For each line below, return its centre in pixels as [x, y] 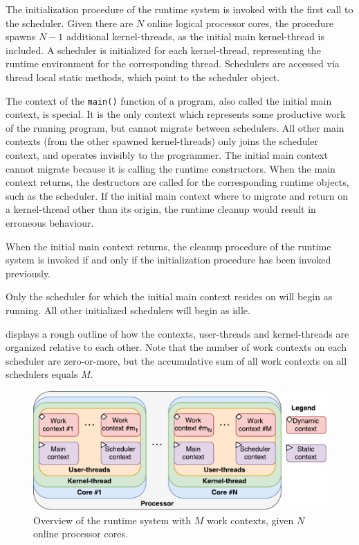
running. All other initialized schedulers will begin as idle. [128, 310]
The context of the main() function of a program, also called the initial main [169, 100]
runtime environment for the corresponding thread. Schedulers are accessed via [173, 63]
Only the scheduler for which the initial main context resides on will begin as [169, 296]
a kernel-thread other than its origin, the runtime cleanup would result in [161, 209]
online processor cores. [81, 534]
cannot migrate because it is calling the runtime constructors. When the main [171, 168]
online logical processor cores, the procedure [240, 23]
